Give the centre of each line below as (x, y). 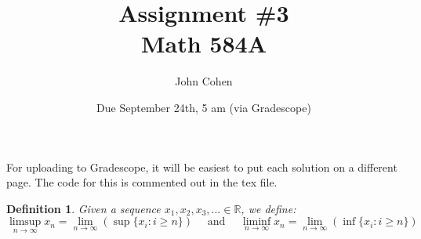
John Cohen (204, 81)
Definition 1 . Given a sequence (83, 208)
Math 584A (204, 43)
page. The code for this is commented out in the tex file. (142, 182)
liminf (257, 222)
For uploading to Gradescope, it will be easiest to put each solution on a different (202, 167)
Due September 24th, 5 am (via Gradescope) (204, 107)
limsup (25, 222)
